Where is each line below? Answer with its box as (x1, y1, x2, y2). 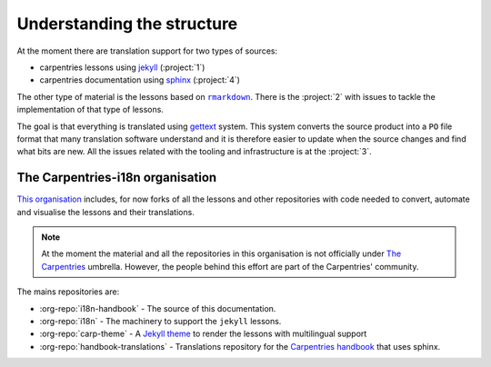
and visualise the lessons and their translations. (16, 206, 195, 217)
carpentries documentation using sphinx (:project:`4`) (39, 74, 241, 85)
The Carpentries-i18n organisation (16, 170, 217, 185)
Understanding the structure (16, 14, 238, 34)
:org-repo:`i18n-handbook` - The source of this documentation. (39, 303, 276, 313)
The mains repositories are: (16, 286, 120, 297)
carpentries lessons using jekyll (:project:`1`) (39, 62, 205, 73)
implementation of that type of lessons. (16, 104, 164, 115)
